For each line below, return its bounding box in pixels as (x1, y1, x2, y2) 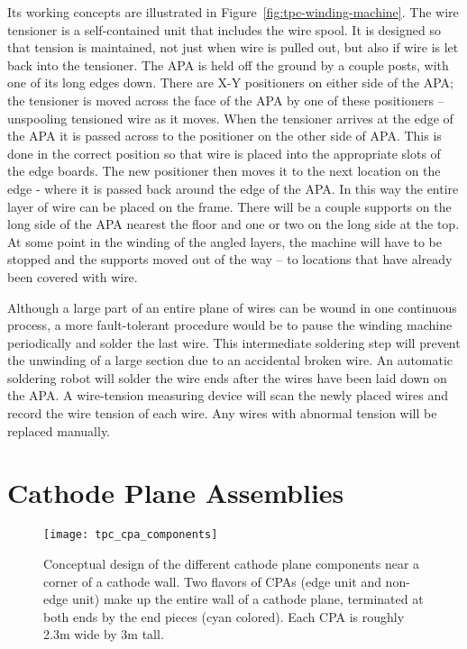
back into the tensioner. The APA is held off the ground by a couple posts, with (7, 55, 449, 74)
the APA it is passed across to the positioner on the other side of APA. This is (7, 126, 442, 145)
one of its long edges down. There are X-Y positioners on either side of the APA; (7, 73, 453, 92)
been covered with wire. (7, 267, 138, 286)
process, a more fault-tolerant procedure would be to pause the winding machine (7, 315, 453, 334)
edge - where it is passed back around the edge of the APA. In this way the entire (7, 178, 459, 197)
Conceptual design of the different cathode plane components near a (43, 554, 420, 573)
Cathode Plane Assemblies (7, 474, 344, 511)
